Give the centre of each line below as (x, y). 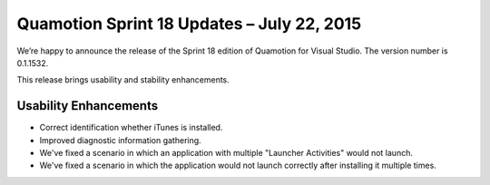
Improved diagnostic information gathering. (120, 140)
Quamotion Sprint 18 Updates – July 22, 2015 (189, 24)
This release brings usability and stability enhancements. (123, 80)
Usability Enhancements (88, 106)
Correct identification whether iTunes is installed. (131, 128)
